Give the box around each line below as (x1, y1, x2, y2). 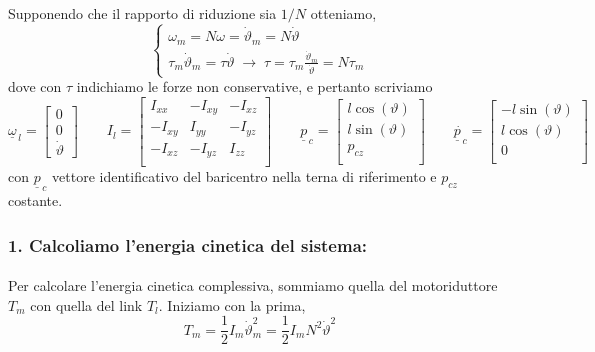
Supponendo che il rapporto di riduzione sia (8, 3, 277, 23)
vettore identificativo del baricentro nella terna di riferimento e (52, 166, 437, 187)
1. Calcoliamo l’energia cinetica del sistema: (8, 232, 368, 257)
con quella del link (30, 294, 143, 315)
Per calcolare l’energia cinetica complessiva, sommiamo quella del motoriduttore (8, 275, 498, 296)
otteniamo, (310, 3, 377, 23)
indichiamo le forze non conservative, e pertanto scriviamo (76, 76, 433, 96)
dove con (8, 76, 62, 96)
